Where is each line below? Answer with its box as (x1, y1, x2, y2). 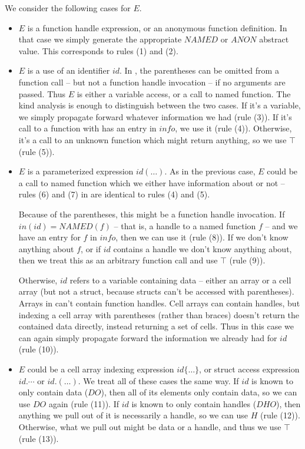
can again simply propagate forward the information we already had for (18, 331, 277, 344)
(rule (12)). (260, 409, 300, 421)
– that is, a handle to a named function (114, 219, 256, 232)
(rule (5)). (18, 145, 55, 157)
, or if (81, 242, 101, 255)
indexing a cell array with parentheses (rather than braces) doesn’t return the (18, 308, 300, 321)
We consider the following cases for (5, 2, 131, 14)
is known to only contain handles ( (131, 397, 257, 410)
